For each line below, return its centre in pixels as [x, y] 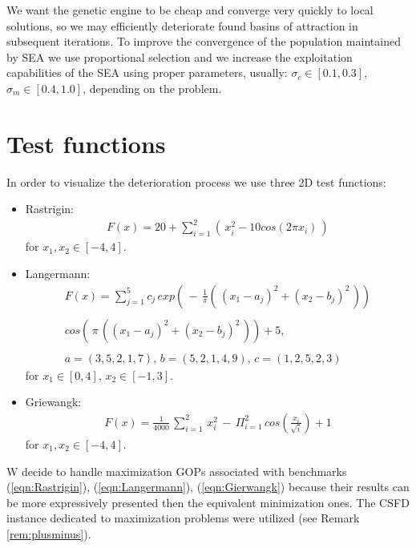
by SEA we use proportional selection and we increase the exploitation [180, 56]
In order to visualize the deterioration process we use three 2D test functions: [196, 181]
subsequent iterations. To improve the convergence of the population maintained [204, 41]
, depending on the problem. [152, 88]
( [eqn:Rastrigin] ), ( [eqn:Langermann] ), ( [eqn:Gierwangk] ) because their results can [208, 487]
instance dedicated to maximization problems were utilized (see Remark [183, 518]
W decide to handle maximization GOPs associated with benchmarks [177, 471]
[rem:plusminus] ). [49, 533]
